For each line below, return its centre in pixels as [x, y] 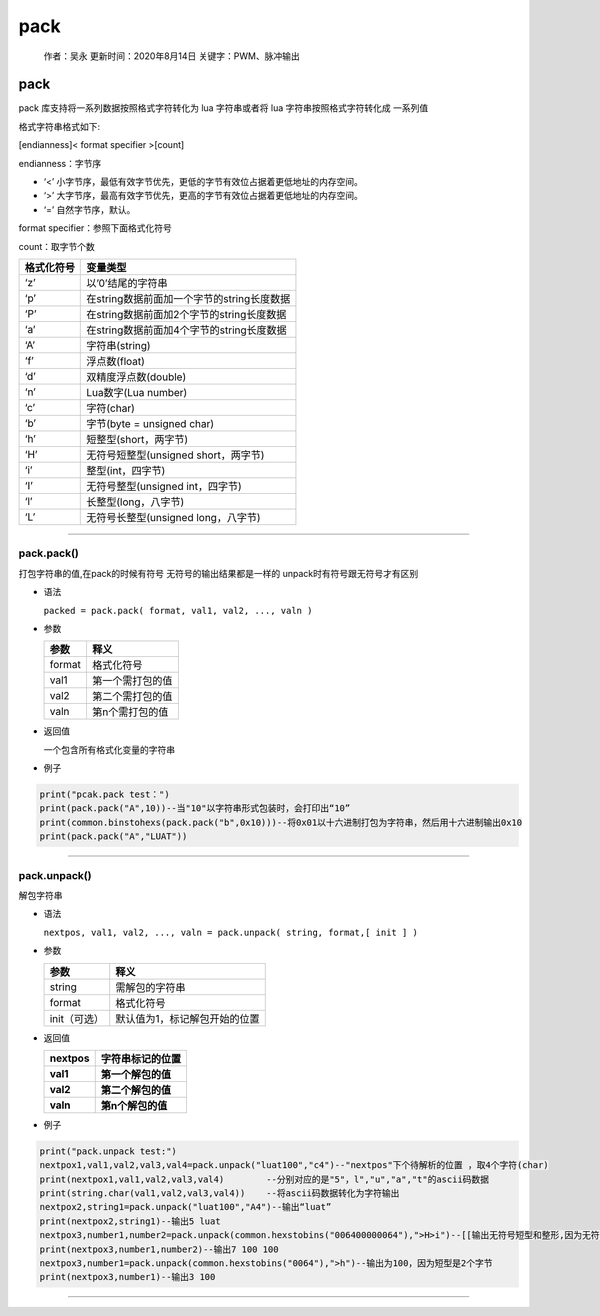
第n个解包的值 [134, 1105]
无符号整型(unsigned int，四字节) [164, 486]
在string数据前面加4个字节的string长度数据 [186, 330]
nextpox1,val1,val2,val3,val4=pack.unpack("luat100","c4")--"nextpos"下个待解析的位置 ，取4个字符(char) [294, 1165]
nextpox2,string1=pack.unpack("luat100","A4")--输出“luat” [185, 1207]
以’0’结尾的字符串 [127, 283]
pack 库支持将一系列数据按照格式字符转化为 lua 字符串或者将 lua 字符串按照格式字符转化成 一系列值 [223, 108]
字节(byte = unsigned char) [150, 423]
